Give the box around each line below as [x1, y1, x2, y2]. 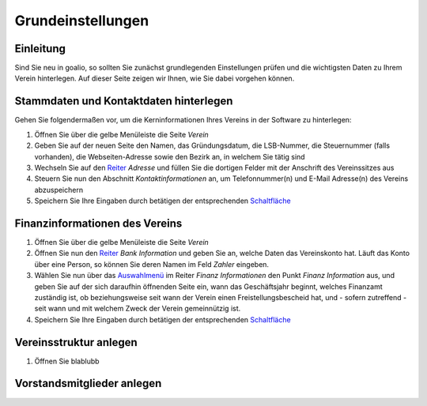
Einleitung [14, 42, 66, 55]
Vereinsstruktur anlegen [14, 336, 138, 349]
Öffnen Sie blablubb [34, 356, 100, 366]
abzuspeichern [34, 185, 83, 194]
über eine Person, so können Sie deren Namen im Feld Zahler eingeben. [34, 259, 269, 269]
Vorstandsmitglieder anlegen [14, 377, 162, 390]
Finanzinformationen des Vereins [14, 216, 183, 230]
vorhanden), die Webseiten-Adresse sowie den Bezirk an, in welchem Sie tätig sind [34, 152, 305, 161]
